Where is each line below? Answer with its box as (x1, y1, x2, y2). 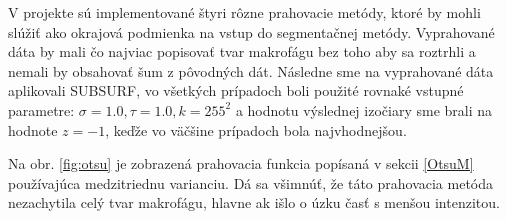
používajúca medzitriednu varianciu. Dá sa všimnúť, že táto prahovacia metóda (8, 172, 494, 193)
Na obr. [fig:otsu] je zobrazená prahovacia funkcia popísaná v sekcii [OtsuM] (8, 153, 474, 174)
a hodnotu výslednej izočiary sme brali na (235, 99, 493, 120)
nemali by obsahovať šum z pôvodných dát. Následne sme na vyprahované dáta (8, 60, 494, 81)
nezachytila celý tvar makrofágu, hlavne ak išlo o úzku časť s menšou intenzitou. (8, 192, 500, 213)
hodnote (8, 119, 58, 140)
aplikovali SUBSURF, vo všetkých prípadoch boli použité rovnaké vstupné (8, 80, 464, 101)
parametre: (8, 99, 75, 120)
